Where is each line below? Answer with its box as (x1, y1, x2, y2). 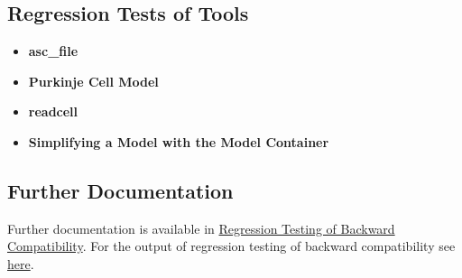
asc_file (28, 42, 79, 60)
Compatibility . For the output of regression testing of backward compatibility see (7, 236, 456, 255)
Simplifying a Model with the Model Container (28, 132, 329, 151)
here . (7, 254, 34, 273)
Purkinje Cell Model (28, 71, 159, 90)
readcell (28, 102, 79, 121)
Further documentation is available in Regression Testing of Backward (7, 218, 395, 237)
